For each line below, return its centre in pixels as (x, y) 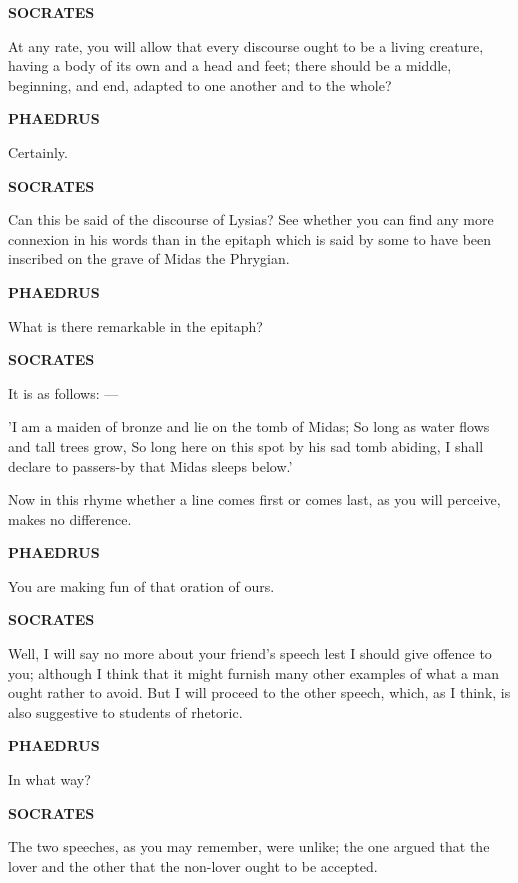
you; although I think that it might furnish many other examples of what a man (254, 672)
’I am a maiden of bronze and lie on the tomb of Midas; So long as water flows (249, 426)
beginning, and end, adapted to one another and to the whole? (200, 84)
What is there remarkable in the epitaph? (135, 325)
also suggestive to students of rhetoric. (125, 711)
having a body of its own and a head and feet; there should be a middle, (230, 65)
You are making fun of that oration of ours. (141, 585)
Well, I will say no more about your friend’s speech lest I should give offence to (250, 653)
